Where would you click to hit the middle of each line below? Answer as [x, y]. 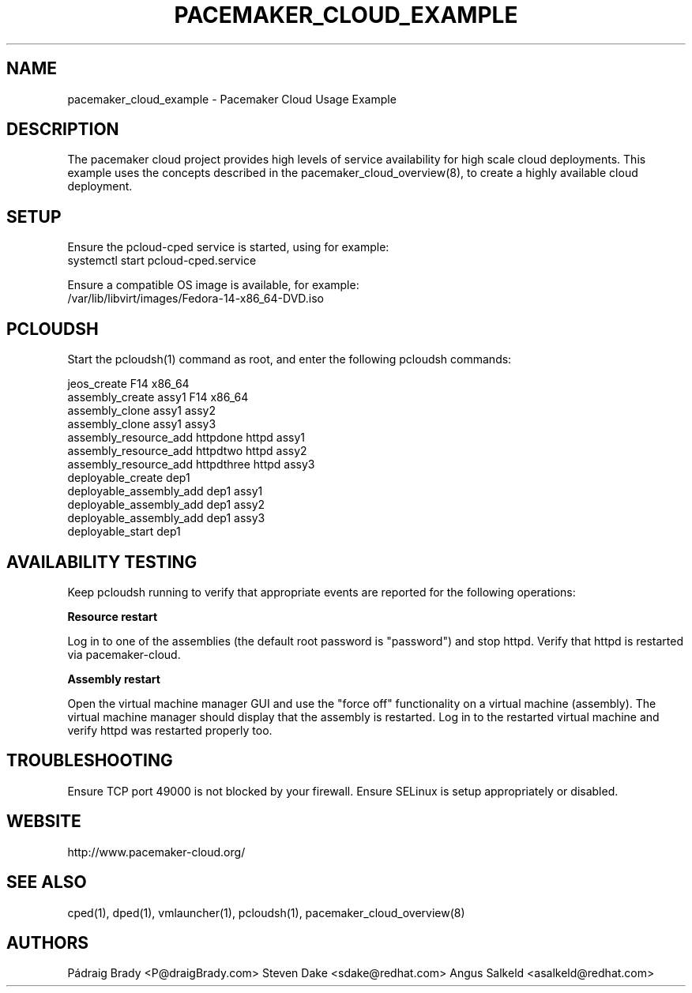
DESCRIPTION [63, 130]
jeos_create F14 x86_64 [128, 384]
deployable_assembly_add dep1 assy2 [166, 505]
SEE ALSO [47, 882]
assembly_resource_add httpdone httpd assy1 [186, 438]
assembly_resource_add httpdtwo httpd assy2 [187, 451]
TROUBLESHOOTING [90, 761]
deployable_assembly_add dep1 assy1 [165, 491]
